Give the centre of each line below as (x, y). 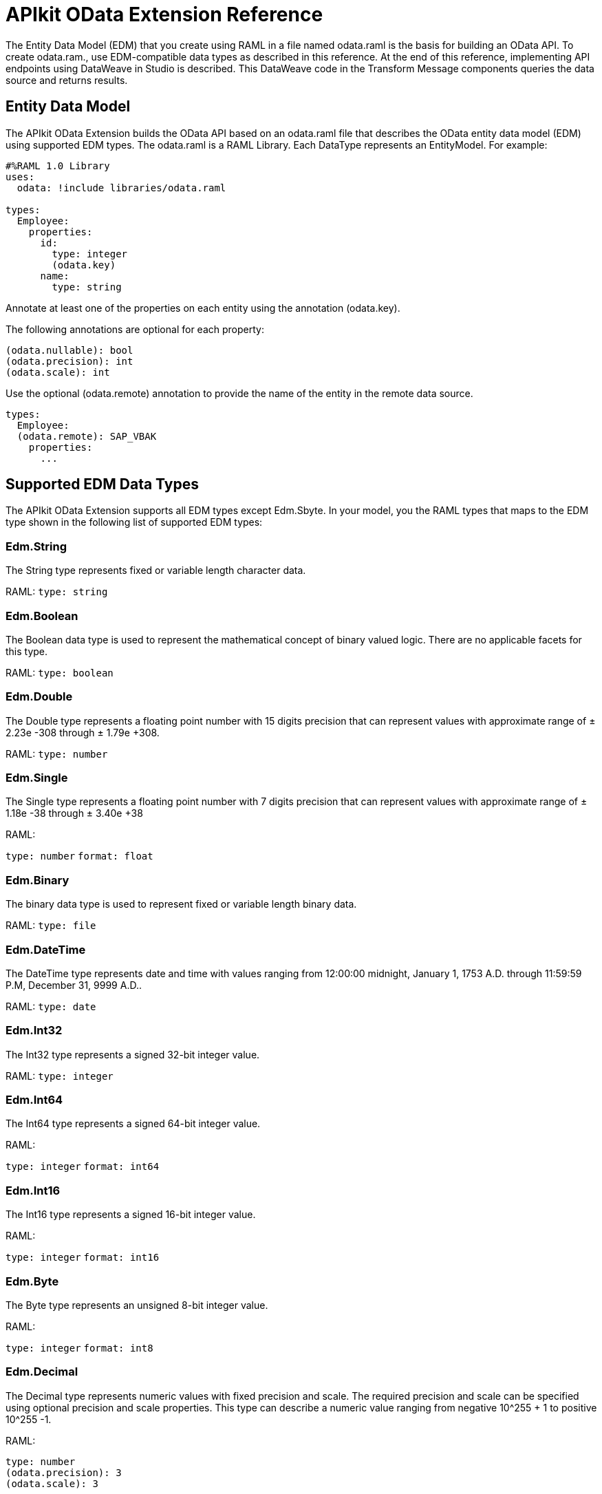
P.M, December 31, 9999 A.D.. (74, 985)
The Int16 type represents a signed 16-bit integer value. (131, 1215)
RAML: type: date (51, 1006)
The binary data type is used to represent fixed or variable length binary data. (181, 904)
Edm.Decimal (42, 1372)
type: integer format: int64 (83, 1167)
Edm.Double (39, 697)
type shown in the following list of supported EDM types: (134, 522)
